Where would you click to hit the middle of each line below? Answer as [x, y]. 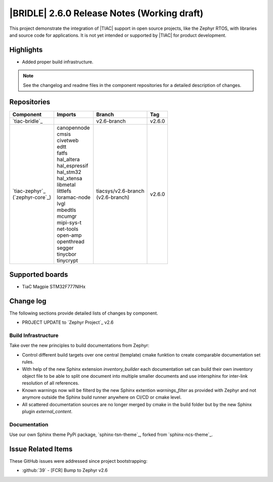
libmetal [66, 185]
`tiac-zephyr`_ [29, 191]
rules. [28, 362]
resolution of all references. [51, 383]
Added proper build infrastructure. [58, 62]
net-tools [67, 229]
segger [65, 248]
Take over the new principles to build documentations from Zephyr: [79, 345]
